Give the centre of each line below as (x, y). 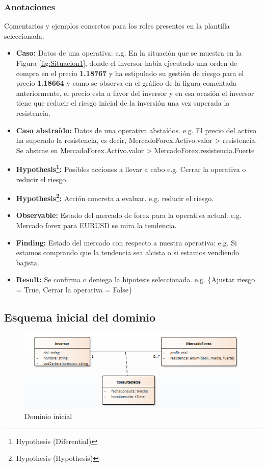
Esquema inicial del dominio (80, 317)
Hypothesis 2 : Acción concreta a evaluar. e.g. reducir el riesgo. (115, 197)
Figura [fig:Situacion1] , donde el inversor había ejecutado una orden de (127, 63)
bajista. (28, 262)
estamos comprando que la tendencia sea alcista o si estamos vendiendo (128, 252)
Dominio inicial (48, 416)
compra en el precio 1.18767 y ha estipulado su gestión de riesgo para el (130, 73)
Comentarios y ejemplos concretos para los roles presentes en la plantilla (117, 26)
